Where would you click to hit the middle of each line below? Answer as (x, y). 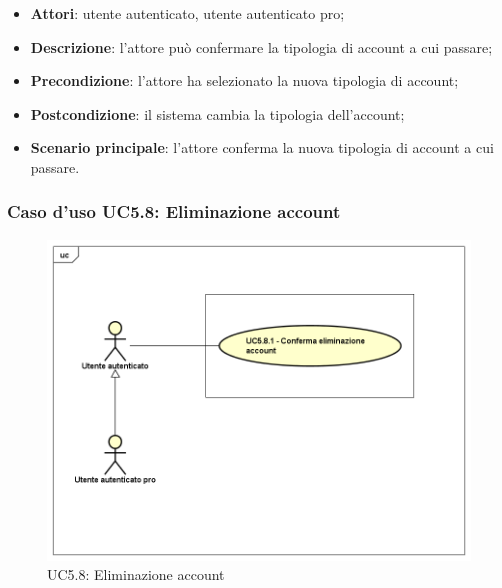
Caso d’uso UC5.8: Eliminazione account (174, 211)
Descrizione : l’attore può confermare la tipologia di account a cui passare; (261, 46)
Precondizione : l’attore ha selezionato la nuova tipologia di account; (244, 80)
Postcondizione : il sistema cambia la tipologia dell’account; (217, 113)
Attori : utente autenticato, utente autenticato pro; (187, 13)
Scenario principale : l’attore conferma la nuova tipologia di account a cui (262, 147)
